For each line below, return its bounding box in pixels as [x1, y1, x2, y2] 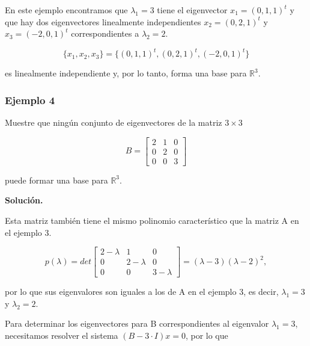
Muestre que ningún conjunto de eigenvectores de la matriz [5, 116, 222, 129]
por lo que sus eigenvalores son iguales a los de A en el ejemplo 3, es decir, [5, 285, 279, 298]
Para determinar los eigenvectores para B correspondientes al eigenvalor [5, 317, 269, 330]
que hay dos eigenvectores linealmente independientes [5, 15, 201, 28]
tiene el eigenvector [157, 4, 228, 16]
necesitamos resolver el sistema [5, 329, 118, 342]
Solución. [5, 194, 43, 206]
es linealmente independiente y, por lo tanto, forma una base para [5, 67, 247, 79]
